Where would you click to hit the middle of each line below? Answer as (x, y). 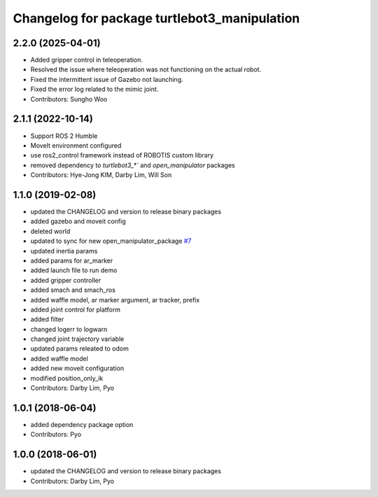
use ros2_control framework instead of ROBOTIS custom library (122, 155)
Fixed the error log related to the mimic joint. (94, 89)
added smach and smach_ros (73, 290)
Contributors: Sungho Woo (69, 99)
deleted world (50, 231)
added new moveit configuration (77, 368)
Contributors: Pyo (56, 435)
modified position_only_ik (67, 378)
